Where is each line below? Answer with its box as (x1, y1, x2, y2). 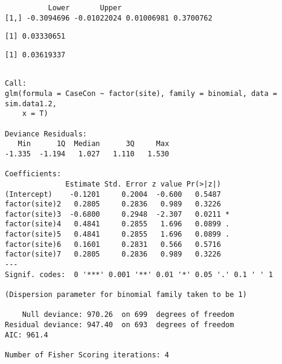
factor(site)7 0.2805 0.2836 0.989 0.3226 (5, 250, 221, 259)
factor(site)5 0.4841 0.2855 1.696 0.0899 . (5, 230, 230, 239)
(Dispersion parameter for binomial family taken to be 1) (5, 290, 247, 299)
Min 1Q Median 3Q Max (18, 139, 170, 148)
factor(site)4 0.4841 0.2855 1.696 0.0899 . (5, 220, 230, 229)
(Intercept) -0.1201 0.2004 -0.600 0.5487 (5, 190, 221, 199)
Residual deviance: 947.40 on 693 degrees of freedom (5, 321, 234, 330)
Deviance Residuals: (5, 129, 88, 138)
